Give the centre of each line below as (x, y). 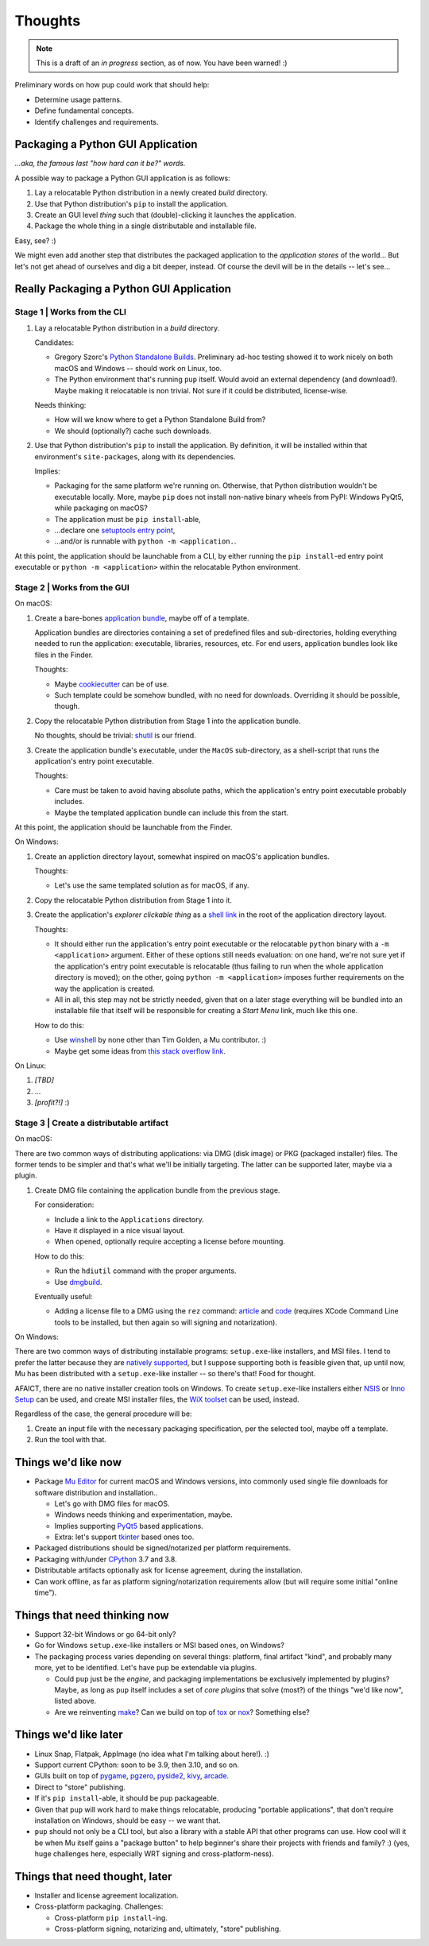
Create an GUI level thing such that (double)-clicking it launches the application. (166, 215)
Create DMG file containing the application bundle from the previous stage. (157, 1190)
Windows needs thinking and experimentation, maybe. (143, 1515)
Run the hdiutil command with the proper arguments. (145, 1271)
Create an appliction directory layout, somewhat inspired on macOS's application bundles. (182, 856)
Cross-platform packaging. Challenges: (99, 1906)
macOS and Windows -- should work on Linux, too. (138, 368)
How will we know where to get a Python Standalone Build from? (160, 420)
